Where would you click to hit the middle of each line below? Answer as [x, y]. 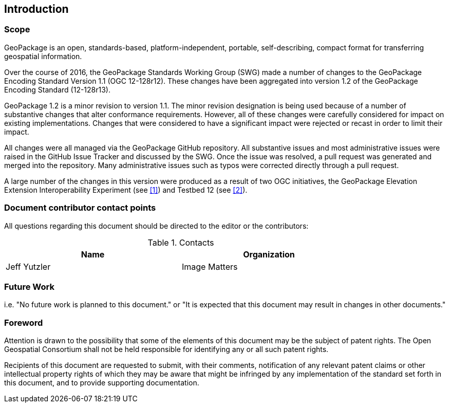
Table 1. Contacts [181, 242]
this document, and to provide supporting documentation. [102, 383]
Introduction [36, 9]
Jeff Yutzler [28, 266]
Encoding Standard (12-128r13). [58, 89]
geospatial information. [43, 56]
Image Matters [210, 266]
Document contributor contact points [80, 208]
